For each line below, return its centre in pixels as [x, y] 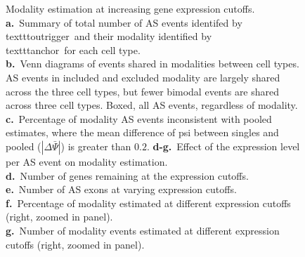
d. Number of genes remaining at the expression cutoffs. [127, 175]
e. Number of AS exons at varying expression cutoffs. [121, 189]
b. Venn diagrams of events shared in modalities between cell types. [152, 64]
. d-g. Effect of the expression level [223, 146]
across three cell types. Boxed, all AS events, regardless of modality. [152, 105]
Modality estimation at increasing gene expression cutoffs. [130, 8]
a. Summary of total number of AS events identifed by [124, 22]
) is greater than [96, 146]
